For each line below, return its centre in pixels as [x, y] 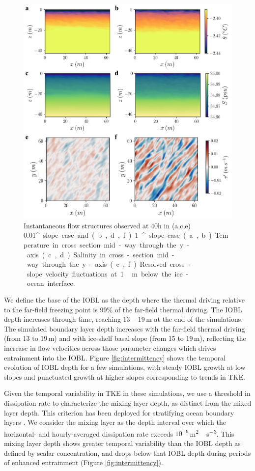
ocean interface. [51, 283]
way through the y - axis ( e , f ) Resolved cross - [108, 264]
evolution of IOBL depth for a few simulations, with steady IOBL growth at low [125, 367]
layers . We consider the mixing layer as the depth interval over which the [115, 422]
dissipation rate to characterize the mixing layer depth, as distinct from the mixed [128, 402]
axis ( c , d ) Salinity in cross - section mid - [100, 254]
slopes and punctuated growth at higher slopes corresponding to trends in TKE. [125, 376]
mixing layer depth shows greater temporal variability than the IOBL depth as [122, 443]
